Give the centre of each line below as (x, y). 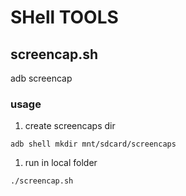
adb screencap (41, 78)
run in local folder (61, 163)
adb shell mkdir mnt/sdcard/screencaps (93, 144)
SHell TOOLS (64, 17)
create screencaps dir (70, 126)
